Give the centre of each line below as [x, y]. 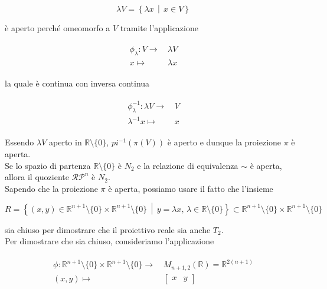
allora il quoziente [37, 177]
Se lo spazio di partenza [48, 165]
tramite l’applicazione [159, 28]
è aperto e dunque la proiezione [224, 142]
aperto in [66, 142]
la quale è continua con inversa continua [77, 83]
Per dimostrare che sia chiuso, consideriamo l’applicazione [109, 241]
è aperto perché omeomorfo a [58, 28]
